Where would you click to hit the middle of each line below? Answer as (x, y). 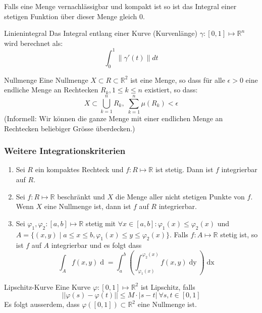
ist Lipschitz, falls (168, 286)
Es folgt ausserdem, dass (42, 304)
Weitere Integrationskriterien (65, 151)
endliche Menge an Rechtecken (51, 90)
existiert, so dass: (171, 90)
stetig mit (101, 223)
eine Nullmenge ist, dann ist (88, 206)
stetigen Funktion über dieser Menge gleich (71, 16)
